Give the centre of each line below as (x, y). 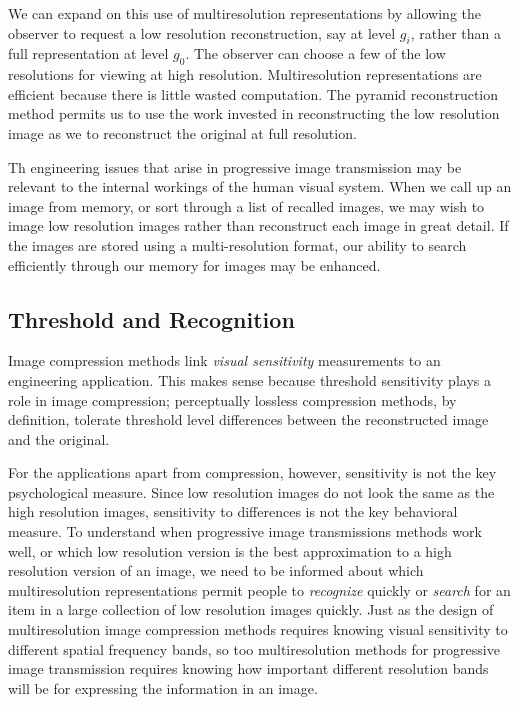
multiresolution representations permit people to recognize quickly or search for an (259, 589)
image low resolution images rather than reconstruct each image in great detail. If (258, 225)
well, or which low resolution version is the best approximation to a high (230, 550)
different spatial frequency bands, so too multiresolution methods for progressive (254, 648)
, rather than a (455, 32)
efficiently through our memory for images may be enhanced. (194, 264)
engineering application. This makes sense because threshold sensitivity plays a (249, 379)
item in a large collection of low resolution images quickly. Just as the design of (251, 609)
